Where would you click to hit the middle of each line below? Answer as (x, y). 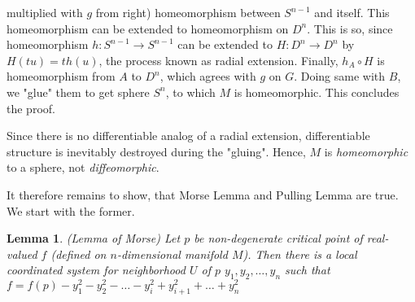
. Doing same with (340, 76)
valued (22, 254)
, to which (190, 92)
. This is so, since (350, 28)
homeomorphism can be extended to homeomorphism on (148, 28)
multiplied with (45, 12)
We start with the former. (71, 210)
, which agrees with (208, 76)
